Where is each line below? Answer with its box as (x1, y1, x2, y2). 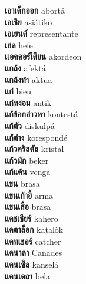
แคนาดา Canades (5, 246, 62, 259)
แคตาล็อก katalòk (5, 223, 64, 236)
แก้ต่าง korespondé (5, 131, 68, 143)
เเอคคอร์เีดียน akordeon (5, 50, 82, 62)
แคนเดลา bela (5, 269, 51, 282)
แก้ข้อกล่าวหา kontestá (5, 108, 78, 120)
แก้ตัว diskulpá (5, 119, 55, 131)
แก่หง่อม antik (5, 96, 52, 108)
